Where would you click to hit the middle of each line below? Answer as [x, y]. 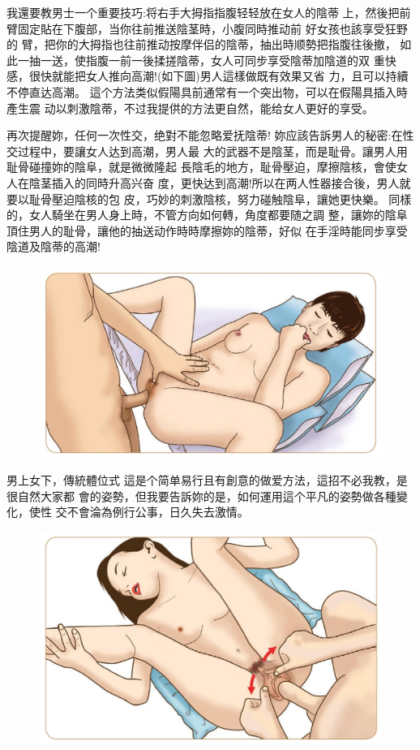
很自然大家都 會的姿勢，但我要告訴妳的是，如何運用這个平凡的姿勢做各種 [201, 496]
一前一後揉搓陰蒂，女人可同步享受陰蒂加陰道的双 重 [246, 60]
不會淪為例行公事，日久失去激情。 [158, 512]
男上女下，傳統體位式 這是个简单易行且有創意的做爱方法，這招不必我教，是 [207, 480]
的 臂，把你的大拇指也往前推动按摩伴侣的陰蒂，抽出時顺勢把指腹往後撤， [201, 44]
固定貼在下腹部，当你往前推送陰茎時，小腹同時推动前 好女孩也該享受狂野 [212, 28]
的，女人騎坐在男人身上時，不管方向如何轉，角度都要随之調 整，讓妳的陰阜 [207, 215]
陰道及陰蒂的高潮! [54, 246]
